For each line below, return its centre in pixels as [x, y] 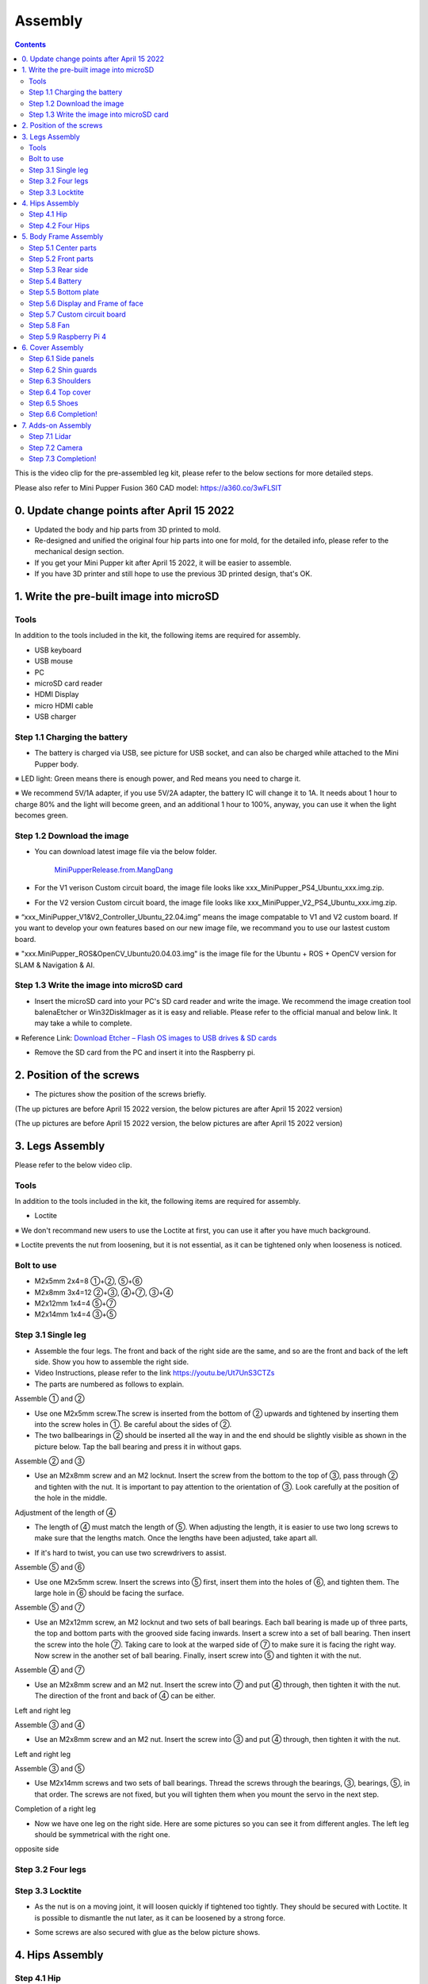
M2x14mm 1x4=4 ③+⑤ [75, 1314]
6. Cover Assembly [53, 348]
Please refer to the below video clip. [73, 1165]
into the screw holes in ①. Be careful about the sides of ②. [133, 1424]
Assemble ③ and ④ [50, 1724]
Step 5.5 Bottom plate [64, 292]
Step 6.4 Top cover [60, 392]
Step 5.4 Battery [55, 281]
